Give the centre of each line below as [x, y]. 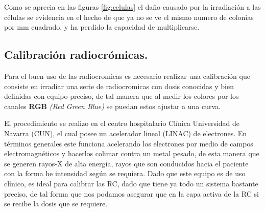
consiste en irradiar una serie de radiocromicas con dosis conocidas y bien [119, 86]
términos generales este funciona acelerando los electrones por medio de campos [129, 143]
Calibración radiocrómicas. [76, 55]
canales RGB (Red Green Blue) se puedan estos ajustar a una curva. [112, 106]
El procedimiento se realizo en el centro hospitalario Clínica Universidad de [122, 123]
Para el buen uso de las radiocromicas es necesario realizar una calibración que [127, 76]
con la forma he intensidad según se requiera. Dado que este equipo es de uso [125, 173]
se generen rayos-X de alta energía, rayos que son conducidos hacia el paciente [126, 163]
